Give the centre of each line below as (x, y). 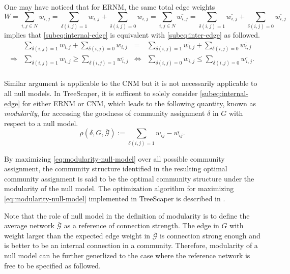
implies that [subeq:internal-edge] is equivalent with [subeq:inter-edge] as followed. (132, 34)
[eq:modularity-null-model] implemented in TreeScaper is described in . (115, 198)
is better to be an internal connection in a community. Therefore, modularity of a (131, 245)
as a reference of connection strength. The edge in (141, 225)
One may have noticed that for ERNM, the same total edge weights (110, 7)
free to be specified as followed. (52, 265)
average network (29, 225)
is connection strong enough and (210, 235)
